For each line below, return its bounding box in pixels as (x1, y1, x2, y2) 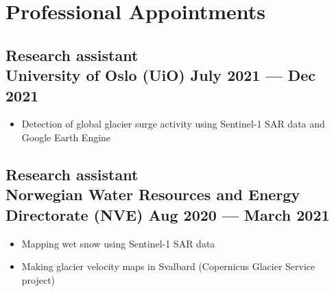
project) (21, 272, 56, 287)
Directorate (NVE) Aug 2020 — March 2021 (5, 204, 330, 225)
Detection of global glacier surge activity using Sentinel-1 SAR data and (21, 117, 325, 131)
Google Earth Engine (21, 130, 111, 144)
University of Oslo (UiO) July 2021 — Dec (5, 64, 316, 86)
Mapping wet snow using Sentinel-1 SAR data (21, 236, 215, 250)
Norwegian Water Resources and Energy (5, 184, 300, 205)
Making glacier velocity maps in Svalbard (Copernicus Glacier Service (21, 259, 315, 273)
